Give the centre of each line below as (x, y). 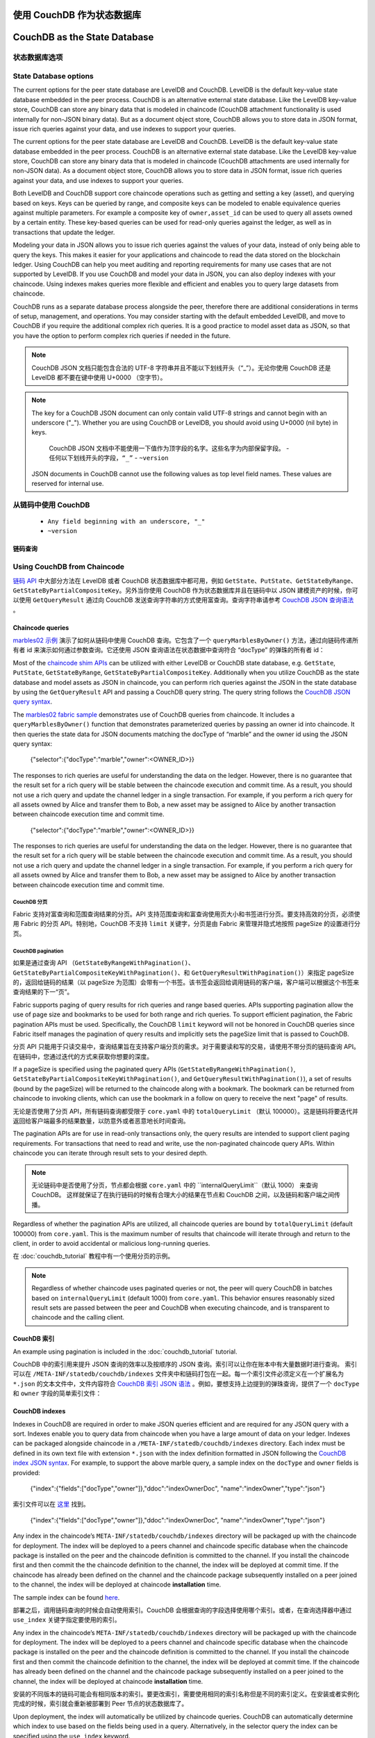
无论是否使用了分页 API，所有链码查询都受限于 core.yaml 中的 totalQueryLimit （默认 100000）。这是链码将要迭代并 (186, 1111)
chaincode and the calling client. (78, 1317)
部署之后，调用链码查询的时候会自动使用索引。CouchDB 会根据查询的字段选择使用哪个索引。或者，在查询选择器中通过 (182, 1610)
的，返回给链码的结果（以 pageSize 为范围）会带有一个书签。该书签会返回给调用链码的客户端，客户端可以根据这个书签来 (186, 982)
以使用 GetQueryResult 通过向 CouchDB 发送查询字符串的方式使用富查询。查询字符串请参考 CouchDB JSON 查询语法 (183, 600)
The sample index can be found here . (66, 1597)
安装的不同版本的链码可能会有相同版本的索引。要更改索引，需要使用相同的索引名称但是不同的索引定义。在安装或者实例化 (186, 1694)
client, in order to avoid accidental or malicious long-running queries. (111, 1243)
